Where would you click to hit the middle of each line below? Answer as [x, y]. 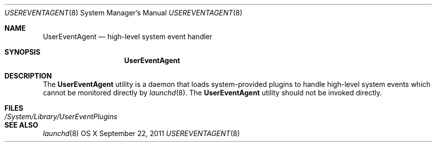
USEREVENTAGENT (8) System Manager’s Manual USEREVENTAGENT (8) [124, 13]
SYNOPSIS [23, 52]
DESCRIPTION [28, 76]
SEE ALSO [21, 125]
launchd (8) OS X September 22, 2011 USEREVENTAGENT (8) [141, 133]
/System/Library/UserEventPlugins [61, 116]
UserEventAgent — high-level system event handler [128, 36]
